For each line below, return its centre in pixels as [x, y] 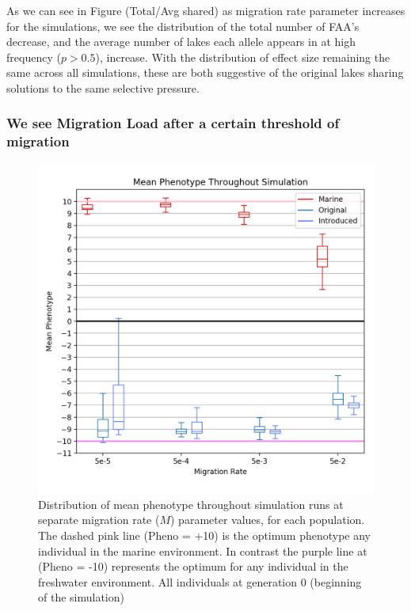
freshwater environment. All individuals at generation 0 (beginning [200, 581]
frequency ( [34, 57]
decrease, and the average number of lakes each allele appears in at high [181, 42]
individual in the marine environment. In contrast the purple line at [203, 550]
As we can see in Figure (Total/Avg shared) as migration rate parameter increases [206, 10]
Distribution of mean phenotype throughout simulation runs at [191, 504]
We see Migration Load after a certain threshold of [173, 123]
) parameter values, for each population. [268, 520]
